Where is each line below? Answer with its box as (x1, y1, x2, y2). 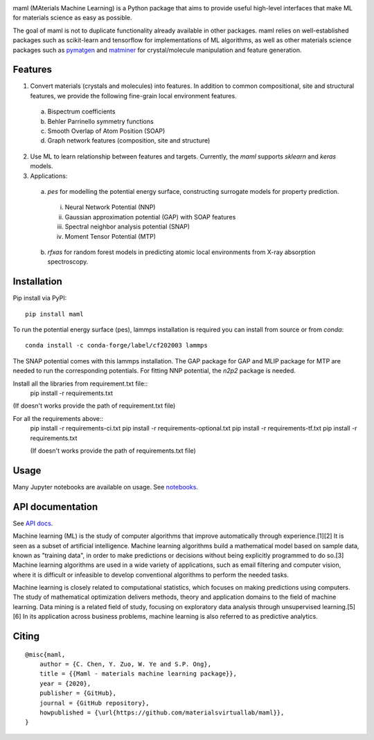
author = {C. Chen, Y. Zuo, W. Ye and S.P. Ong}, (39, 660, 211, 668)
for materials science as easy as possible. (12, 14, 132, 22)
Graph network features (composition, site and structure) (47, 136, 211, 145)
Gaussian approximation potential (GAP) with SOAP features (64, 213, 236, 221)
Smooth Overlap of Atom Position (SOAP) (47, 127, 166, 135)
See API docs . (12, 519, 53, 527)
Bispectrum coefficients (47, 107, 116, 116)
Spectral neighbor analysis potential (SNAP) (64, 222, 190, 231)
